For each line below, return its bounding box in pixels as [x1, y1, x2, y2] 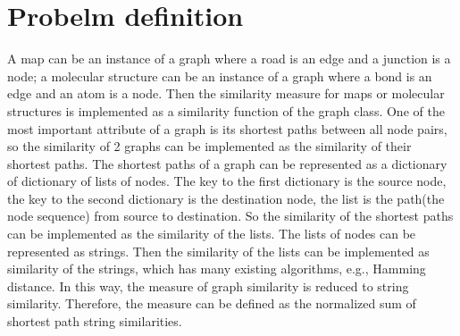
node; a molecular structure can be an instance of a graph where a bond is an [7, 66, 432, 85]
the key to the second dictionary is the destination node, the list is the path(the [7, 189, 445, 207]
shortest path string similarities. [7, 312, 182, 331]
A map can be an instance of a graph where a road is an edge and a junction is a [7, 49, 451, 68]
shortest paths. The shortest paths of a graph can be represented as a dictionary [7, 154, 447, 172]
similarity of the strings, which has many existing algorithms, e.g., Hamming [7, 259, 426, 278]
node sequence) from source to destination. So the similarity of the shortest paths [7, 206, 454, 225]
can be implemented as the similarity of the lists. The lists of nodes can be [7, 224, 416, 243]
